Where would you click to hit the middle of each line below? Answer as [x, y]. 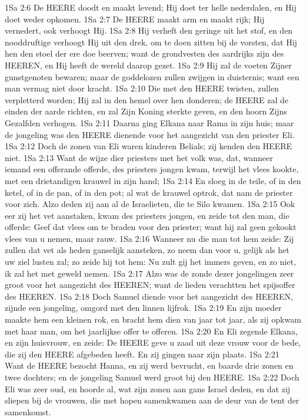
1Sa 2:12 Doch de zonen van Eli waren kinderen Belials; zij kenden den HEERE [149, 146]
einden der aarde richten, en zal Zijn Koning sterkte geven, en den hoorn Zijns [146, 111]
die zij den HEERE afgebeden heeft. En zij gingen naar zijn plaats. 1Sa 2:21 [142, 354]
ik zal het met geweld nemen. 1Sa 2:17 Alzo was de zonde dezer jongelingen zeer [149, 273]
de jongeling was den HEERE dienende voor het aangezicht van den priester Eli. [150, 134]
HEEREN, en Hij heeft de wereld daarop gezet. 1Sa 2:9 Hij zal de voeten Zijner [148, 65]
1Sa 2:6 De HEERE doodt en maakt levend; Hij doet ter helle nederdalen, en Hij [151, 7]
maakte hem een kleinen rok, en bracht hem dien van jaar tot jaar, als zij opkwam [153, 319]
